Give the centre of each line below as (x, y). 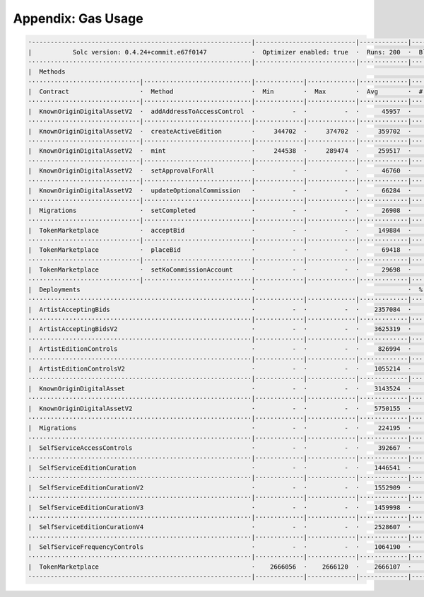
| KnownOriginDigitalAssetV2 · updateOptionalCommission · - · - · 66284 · (220, 191)
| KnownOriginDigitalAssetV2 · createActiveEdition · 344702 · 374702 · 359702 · (220, 131)
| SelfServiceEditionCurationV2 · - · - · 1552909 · (220, 487)
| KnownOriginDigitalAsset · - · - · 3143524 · (220, 388)
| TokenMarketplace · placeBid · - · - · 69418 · (220, 250)
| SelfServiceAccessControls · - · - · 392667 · (220, 448)
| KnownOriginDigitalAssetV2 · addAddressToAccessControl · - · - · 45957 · (220, 111)
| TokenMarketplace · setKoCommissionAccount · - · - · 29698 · (220, 270)
